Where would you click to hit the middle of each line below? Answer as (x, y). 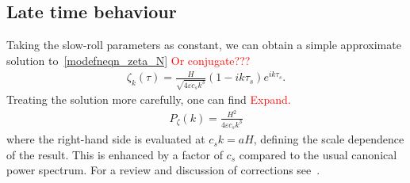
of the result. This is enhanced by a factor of (115, 154)
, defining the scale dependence (329, 139)
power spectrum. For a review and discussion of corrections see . (163, 170)
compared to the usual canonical (318, 154)
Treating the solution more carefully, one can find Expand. (149, 99)
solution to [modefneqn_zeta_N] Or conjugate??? (128, 60)
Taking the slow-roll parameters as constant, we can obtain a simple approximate (204, 45)
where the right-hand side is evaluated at (106, 139)
